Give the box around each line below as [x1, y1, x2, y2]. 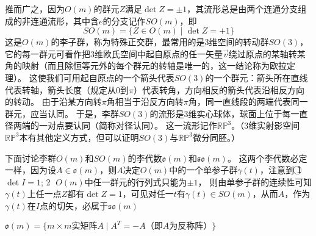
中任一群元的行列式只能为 [84, 175, 187, 188]
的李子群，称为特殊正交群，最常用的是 [51, 35, 205, 48]
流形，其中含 [47, 14, 99, 27]
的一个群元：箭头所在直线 [205, 71, 308, 84]
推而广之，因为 [5, 2, 65, 15]
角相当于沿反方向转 [106, 95, 184, 108]
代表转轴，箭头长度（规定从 [5, 83, 116, 96]
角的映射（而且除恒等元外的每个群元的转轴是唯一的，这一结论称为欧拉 [5, 59, 287, 72]
